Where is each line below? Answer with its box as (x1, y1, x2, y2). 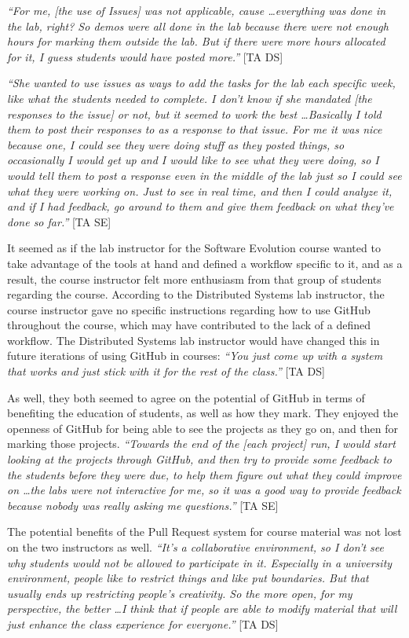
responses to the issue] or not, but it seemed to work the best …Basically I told (7, 105, 382, 122)
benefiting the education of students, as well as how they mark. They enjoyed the (7, 405, 399, 421)
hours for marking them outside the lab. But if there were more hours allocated (7, 33, 385, 49)
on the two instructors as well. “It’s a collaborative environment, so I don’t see (7, 539, 385, 555)
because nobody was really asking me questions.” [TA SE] (7, 497, 279, 513)
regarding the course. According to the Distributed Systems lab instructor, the (7, 286, 385, 302)
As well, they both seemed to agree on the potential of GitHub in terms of (7, 389, 365, 405)
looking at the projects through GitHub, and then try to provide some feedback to (7, 451, 392, 467)
